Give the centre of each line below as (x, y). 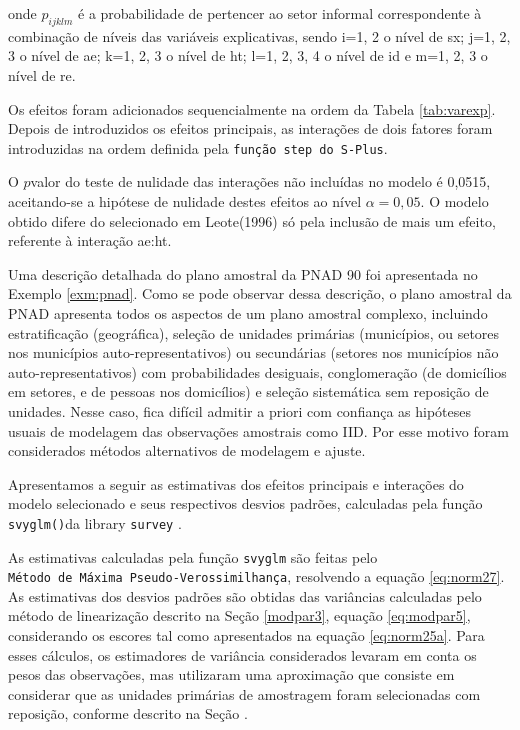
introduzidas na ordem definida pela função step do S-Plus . (198, 147)
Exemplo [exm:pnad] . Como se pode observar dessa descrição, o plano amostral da (260, 293)
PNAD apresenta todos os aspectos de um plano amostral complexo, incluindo (248, 312)
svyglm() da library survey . (95, 522)
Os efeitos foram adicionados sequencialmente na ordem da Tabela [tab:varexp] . (252, 108)
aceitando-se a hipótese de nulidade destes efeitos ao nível (185, 201)
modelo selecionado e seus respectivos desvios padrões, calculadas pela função (245, 503)
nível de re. (42, 74)
